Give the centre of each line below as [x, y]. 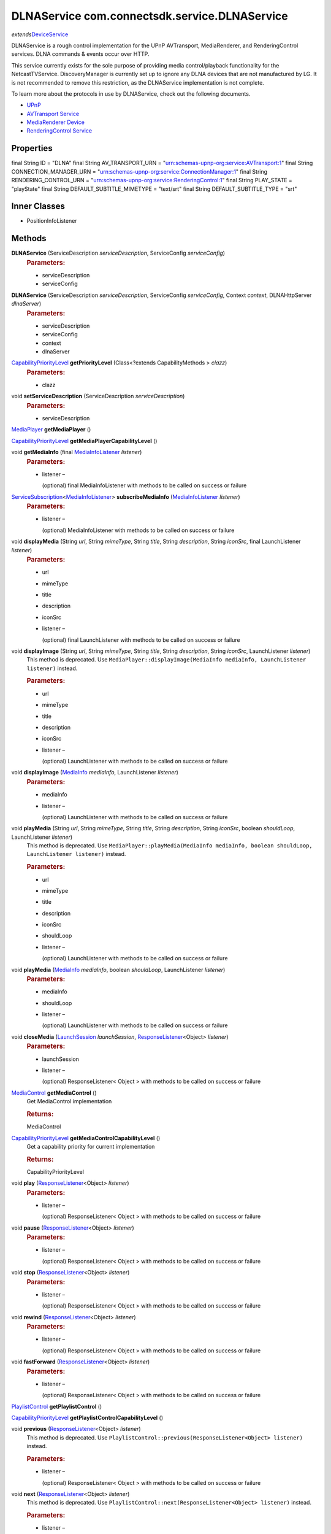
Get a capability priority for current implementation [91, 1146]
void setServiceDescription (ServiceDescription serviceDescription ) [98, 396]
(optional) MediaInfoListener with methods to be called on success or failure [138, 530]
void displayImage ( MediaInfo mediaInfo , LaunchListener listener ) [95, 773]
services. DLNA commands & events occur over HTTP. [80, 54]
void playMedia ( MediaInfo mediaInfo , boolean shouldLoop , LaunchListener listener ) [118, 969]
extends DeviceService [40, 34]
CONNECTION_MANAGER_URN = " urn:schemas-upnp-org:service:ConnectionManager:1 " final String [139, 171]
